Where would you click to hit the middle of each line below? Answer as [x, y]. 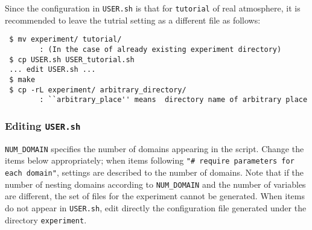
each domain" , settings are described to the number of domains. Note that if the [154, 172]
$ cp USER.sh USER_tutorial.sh [72, 59]
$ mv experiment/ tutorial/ [65, 40]
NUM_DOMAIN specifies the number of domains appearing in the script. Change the [154, 148]
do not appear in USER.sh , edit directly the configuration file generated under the [156, 207]
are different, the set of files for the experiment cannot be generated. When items [155, 196]
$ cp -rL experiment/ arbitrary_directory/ [98, 90]
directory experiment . [46, 219]
